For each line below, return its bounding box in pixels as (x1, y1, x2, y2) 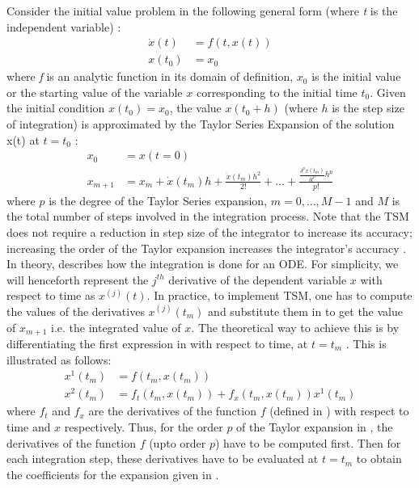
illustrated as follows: (6, 351, 112, 368)
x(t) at (6, 131, 40, 148)
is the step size (332, 99, 404, 116)
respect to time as (6, 287, 95, 304)
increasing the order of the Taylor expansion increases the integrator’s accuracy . (6, 239, 407, 256)
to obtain (356, 450, 402, 467)
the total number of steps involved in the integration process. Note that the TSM (6, 208, 409, 225)
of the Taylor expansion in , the (236, 419, 393, 435)
